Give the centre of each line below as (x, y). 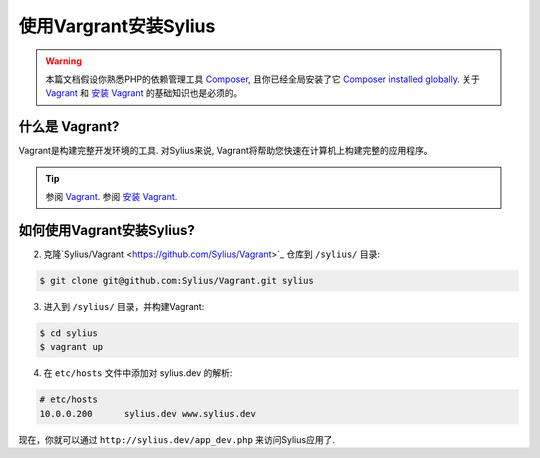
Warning (63, 61)
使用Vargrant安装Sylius (117, 26)
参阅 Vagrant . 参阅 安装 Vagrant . (111, 197)
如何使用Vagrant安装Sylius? (106, 230)
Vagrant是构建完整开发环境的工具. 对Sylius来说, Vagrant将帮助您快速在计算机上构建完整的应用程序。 (226, 151)
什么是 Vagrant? (69, 126)
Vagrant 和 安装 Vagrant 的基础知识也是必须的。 (144, 93)
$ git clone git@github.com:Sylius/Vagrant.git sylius (176, 280)
